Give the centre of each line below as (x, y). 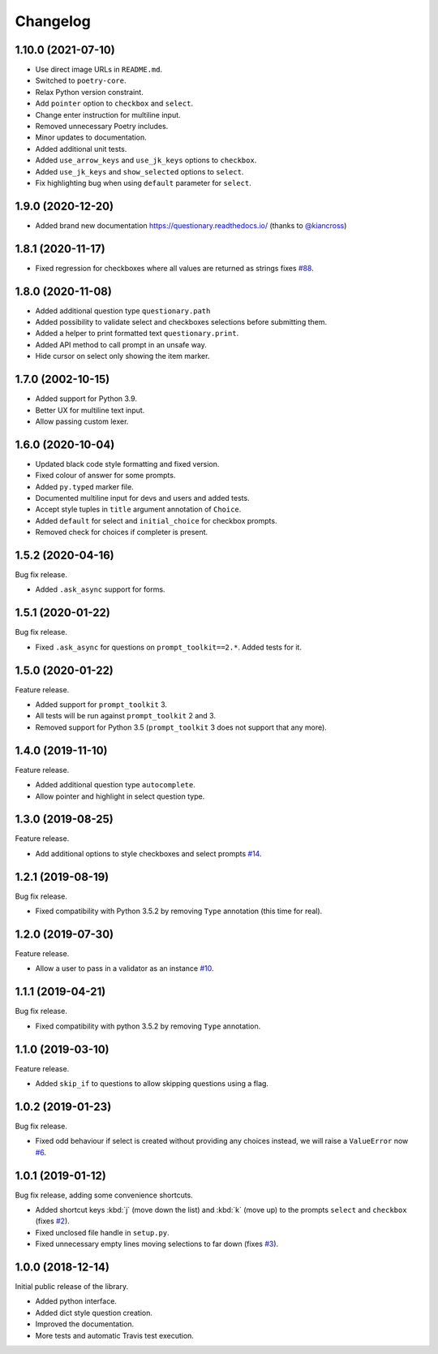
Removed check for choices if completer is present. (122, 533)
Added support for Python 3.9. (86, 399)
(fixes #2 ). (53, 1221)
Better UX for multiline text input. (90, 410)
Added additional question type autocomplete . (116, 785)
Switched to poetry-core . (81, 80)
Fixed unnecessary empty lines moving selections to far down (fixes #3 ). (157, 1244)
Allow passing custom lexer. (82, 421)
